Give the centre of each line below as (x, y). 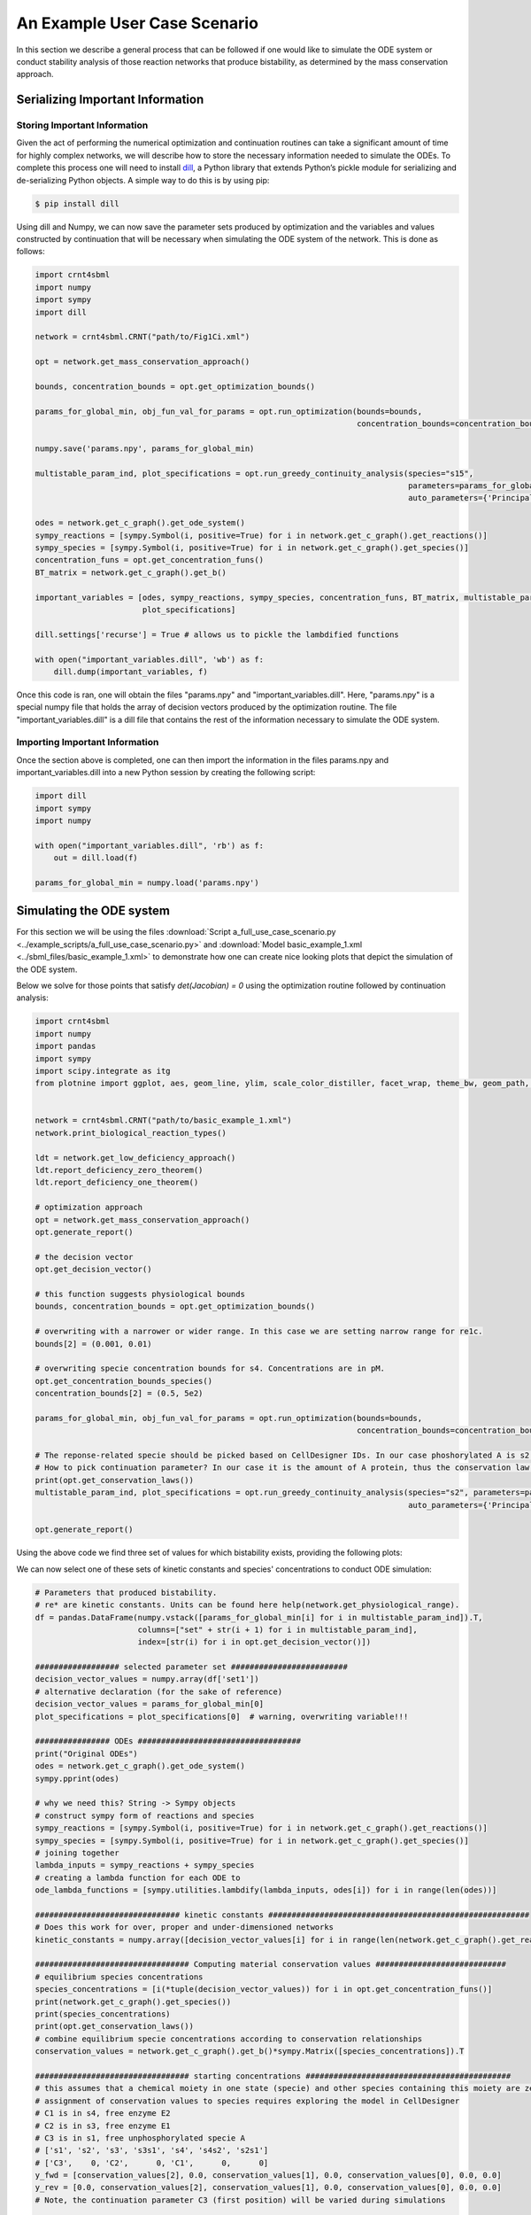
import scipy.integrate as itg (103, 1071)
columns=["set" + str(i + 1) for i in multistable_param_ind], (277, 1629)
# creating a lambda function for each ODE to (138, 1877)
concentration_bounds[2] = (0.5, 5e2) (119, 1394)
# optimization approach (89, 1208)
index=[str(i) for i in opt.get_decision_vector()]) (254, 1642)
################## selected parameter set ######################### (192, 1667)
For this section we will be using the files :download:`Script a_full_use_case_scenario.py (176, 932)
